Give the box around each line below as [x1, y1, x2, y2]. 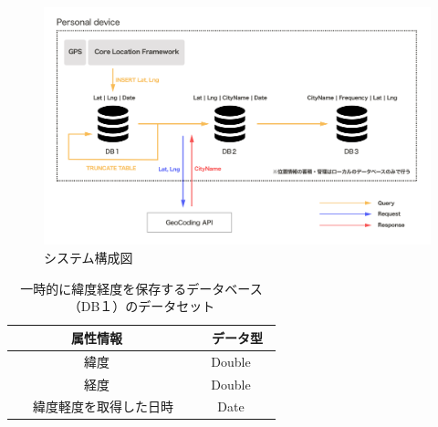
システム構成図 [44, 248, 133, 267]
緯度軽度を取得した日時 [32, 397, 173, 416]
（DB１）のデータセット [68, 297, 215, 316]
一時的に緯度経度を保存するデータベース [20, 278, 263, 297]
